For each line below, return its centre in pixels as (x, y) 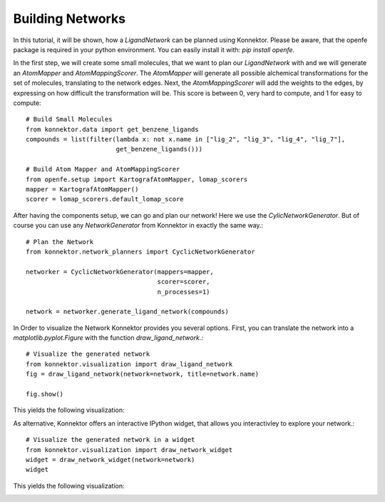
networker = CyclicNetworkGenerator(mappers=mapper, (120, 272)
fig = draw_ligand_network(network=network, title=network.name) (143, 374)
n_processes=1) (184, 292)
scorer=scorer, (184, 282)
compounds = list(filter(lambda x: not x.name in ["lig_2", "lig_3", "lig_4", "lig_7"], (186, 140)
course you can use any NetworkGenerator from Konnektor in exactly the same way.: (138, 226)
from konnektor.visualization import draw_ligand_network (129, 364)
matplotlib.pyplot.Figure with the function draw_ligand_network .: (108, 338)
